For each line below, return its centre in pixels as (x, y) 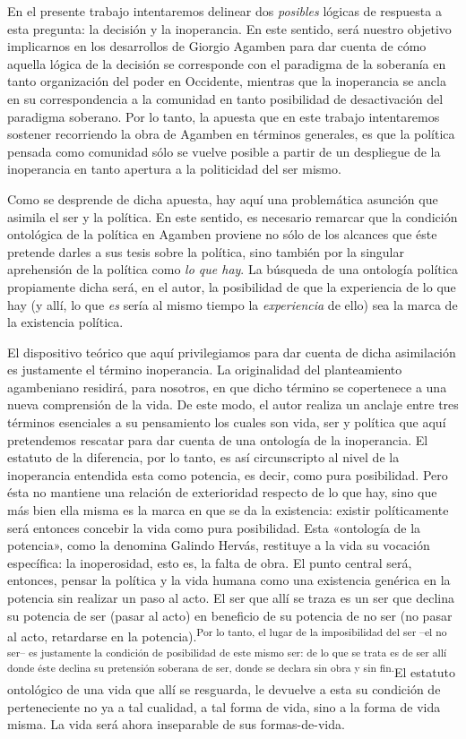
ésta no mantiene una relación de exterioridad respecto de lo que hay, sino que (222, 492)
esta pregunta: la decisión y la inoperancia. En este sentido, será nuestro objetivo (229, 28)
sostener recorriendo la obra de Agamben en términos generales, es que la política (231, 134)
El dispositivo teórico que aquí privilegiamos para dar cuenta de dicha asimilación (232, 352)
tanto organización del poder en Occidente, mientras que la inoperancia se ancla (227, 81)
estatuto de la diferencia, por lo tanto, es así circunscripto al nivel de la (203, 457)
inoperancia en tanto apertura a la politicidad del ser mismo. (174, 169)
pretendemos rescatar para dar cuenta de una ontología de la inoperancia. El (218, 439)
